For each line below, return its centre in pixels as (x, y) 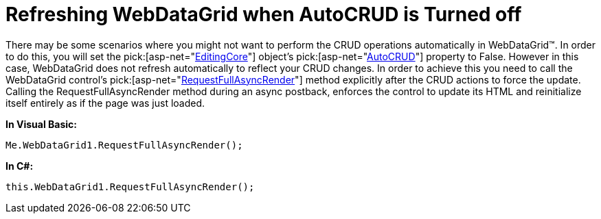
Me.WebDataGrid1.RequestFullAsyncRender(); (124, 145)
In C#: (20, 166)
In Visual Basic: (41, 124)
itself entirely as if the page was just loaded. (105, 103)
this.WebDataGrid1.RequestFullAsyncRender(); (130, 186)
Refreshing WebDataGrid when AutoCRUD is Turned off (264, 14)
